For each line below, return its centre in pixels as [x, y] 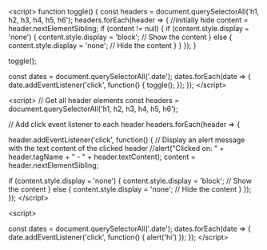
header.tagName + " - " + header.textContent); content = [102, 157]
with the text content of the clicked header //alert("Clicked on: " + [116, 148]
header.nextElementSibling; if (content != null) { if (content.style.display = [129, 28]
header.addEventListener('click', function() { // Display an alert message [127, 140]
